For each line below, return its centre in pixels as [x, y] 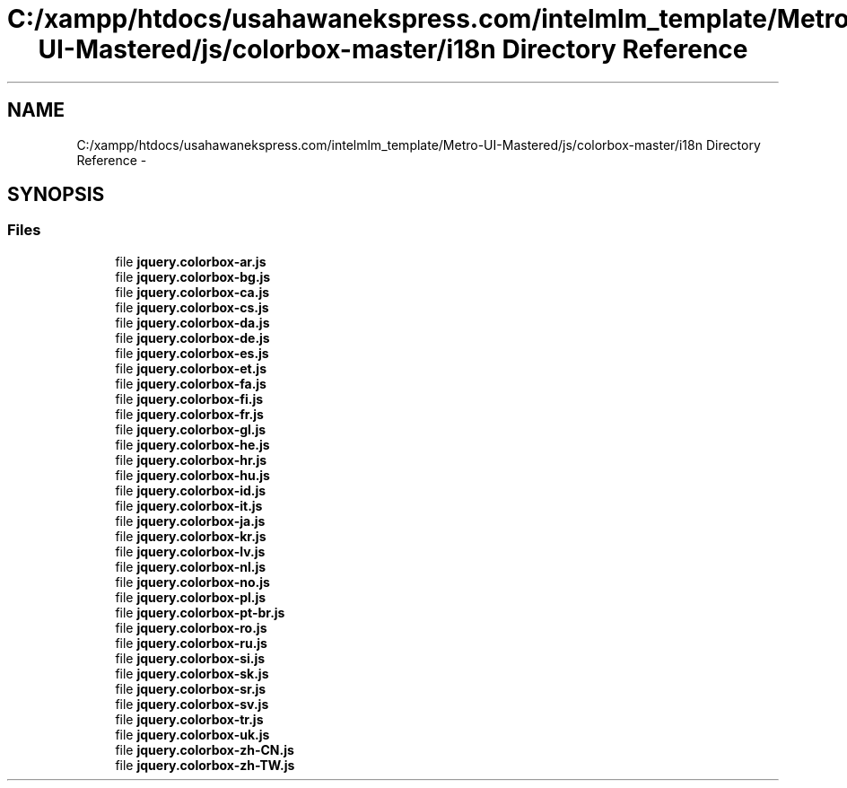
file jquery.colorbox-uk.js [192, 734]
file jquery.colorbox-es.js [192, 353]
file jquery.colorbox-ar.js [191, 261]
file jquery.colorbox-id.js [191, 490]
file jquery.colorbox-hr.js [191, 460]
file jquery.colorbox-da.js [192, 322]
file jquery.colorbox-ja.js [190, 521]
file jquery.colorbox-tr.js [189, 719]
